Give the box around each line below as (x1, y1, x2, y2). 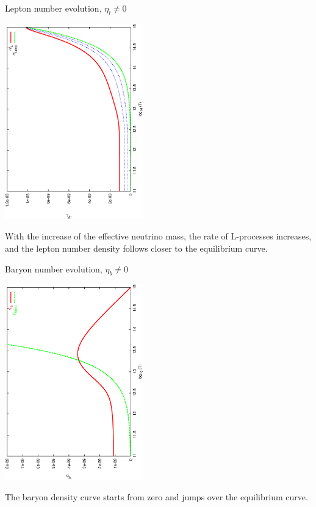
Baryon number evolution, (5, 262, 102, 275)
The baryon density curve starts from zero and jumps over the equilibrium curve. (5, 490, 308, 503)
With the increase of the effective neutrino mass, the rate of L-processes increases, (5, 230, 312, 243)
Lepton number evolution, (5, 2, 102, 14)
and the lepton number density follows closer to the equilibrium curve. (5, 241, 268, 254)
